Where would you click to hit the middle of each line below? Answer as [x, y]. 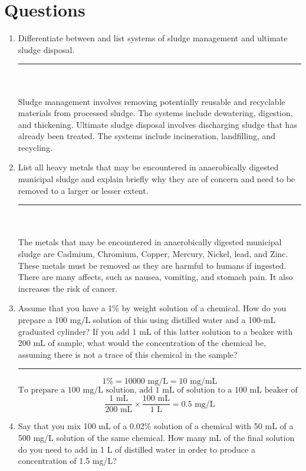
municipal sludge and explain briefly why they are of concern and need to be [157, 179]
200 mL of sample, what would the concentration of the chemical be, [142, 343]
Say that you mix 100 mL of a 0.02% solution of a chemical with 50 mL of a [156, 426]
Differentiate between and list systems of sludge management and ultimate [153, 38]
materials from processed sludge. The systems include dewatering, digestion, [155, 113]
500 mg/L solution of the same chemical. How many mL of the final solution [156, 438]
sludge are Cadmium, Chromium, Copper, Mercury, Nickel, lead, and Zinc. [153, 254]
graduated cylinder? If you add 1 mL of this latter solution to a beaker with [155, 331]
